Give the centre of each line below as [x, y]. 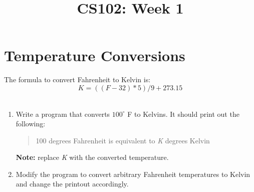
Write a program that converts [63, 114]
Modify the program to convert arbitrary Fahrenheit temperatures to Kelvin [133, 174]
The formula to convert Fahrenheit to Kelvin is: [77, 79]
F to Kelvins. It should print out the [183, 114]
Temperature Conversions [95, 55]
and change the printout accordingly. [72, 184]
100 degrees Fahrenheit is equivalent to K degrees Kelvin [123, 140]
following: [31, 124]
